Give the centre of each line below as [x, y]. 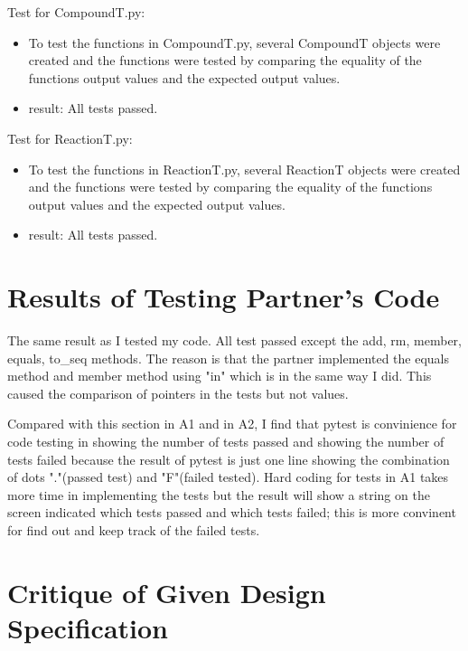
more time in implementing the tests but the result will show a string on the [219, 494]
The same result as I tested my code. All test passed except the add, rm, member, [234, 340]
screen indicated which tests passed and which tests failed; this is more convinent [232, 512]
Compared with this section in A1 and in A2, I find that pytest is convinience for [232, 424]
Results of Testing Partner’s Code [224, 297]
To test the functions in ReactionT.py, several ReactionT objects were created [244, 169]
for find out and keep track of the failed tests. [134, 530]
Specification [88, 627]
